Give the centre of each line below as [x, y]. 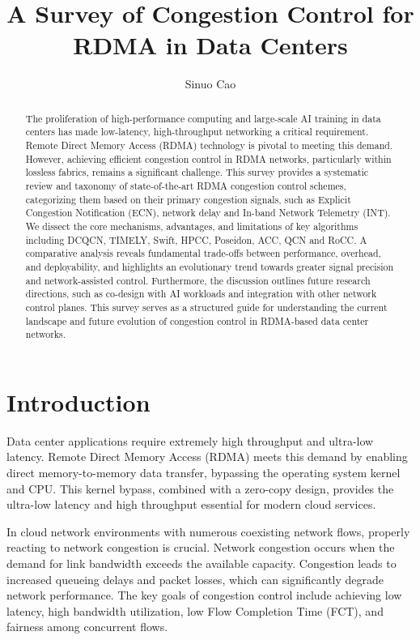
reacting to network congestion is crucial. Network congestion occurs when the [201, 547]
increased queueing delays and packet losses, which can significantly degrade [195, 579]
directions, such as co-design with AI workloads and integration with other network [201, 294]
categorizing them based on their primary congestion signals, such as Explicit [188, 199]
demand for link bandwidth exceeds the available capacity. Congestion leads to [202, 563]
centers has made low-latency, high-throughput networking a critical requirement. [197, 132]
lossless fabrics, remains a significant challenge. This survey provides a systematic [197, 172]
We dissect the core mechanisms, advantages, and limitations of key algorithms [192, 226]
